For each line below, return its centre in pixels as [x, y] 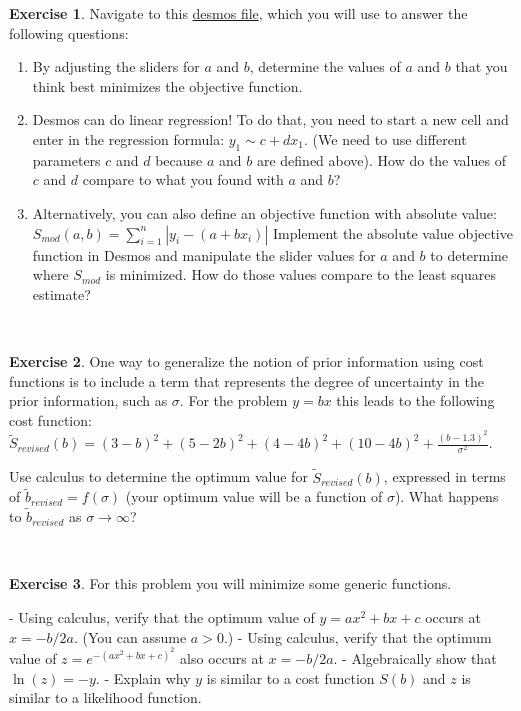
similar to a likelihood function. [105, 697]
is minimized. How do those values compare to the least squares [300, 274]
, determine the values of [325, 66]
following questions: [69, 32]
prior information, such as [88, 400]
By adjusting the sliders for [116, 66]
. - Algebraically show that [415, 658]
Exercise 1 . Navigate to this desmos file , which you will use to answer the [238, 13]
